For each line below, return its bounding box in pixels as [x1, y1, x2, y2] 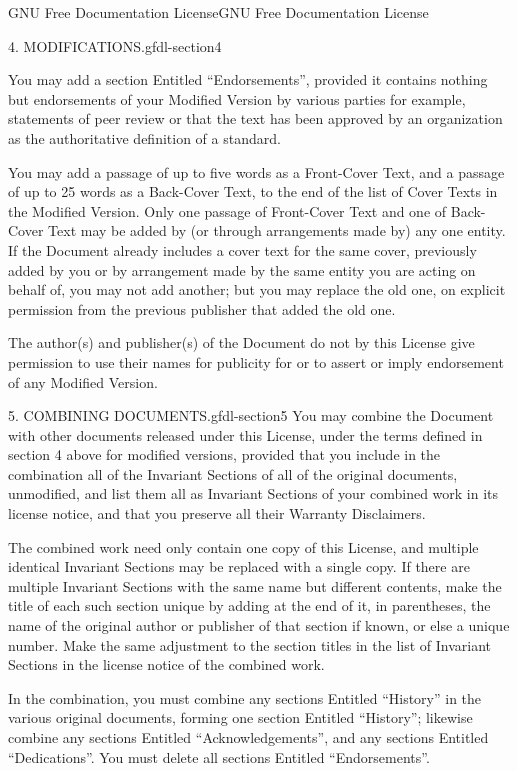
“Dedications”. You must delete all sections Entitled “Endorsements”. [8, 746, 430, 767]
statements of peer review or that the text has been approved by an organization [8, 108, 503, 129]
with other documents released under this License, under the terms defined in [8, 424, 483, 445]
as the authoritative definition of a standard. [8, 127, 281, 148]
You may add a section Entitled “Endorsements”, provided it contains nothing [8, 69, 488, 90]
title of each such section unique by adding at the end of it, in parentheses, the [8, 595, 491, 616]
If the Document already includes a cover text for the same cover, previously [8, 239, 477, 260]
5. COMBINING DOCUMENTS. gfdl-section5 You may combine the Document [8, 405, 494, 426]
